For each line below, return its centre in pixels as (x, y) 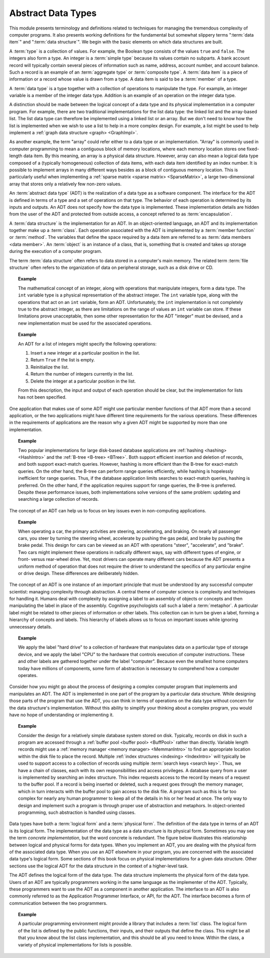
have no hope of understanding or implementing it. (61, 715)
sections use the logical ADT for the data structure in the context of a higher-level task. (99, 866)
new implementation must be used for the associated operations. (85, 323)
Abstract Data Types (53, 13)
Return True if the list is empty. (63, 360)
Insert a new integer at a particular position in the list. (85, 353)
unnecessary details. (31, 626)
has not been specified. (42, 397)
